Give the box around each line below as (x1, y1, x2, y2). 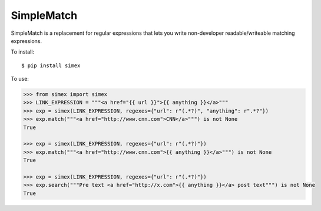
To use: (11, 75, 29, 83)
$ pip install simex (21, 62, 81, 69)
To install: (11, 48, 35, 55)
